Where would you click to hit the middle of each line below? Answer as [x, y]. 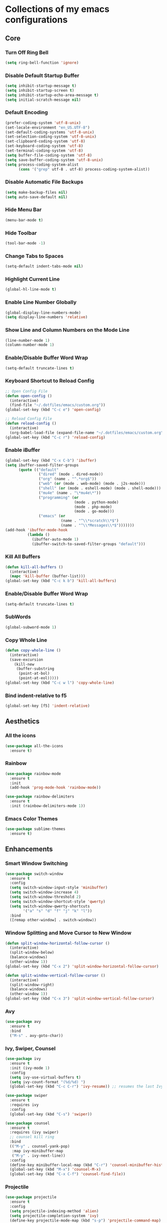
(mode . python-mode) [96, 502]
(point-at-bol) [34, 674]
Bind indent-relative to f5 [36, 695]
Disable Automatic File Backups [44, 182]
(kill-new [24, 664]
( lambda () [39, 535]
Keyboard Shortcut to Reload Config [50, 381]
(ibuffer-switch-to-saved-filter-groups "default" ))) [88, 544]
